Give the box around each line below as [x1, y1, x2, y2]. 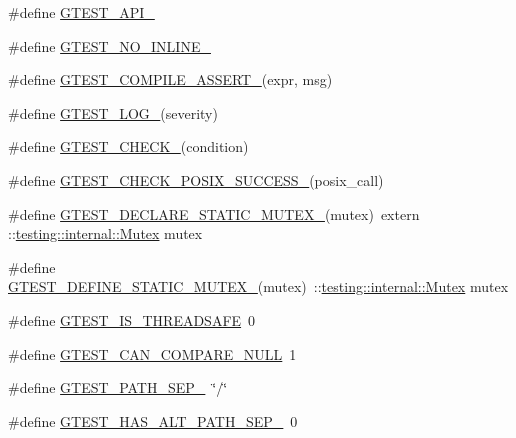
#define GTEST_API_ [8, 2, 155, 22]
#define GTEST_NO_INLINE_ [8, 35, 211, 56]
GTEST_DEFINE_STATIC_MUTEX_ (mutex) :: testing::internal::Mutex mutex [8, 276, 509, 297]
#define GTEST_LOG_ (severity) [8, 102, 218, 123]
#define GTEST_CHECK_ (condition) [8, 136, 249, 157]
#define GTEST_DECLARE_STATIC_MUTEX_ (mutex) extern [8, 203, 420, 224]
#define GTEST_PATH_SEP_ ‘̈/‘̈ [8, 377, 228, 398]
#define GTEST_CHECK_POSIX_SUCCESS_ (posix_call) [8, 169, 384, 190]
